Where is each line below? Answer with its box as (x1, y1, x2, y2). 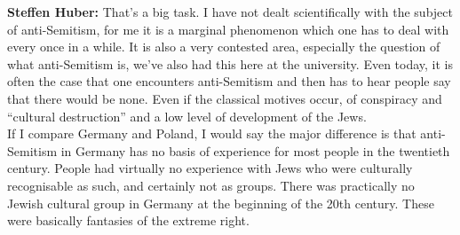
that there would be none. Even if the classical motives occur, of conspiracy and (7, 89, 442, 107)
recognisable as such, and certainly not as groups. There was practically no (7, 176, 415, 194)
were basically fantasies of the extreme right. (7, 211, 250, 230)
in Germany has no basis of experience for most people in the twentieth (60, 141, 450, 160)
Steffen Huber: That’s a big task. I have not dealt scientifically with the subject (7, 3, 453, 20)
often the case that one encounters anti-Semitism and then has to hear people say (7, 72, 451, 90)
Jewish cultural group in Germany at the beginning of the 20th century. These (7, 193, 434, 212)
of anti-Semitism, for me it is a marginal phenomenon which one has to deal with (7, 20, 449, 38)
